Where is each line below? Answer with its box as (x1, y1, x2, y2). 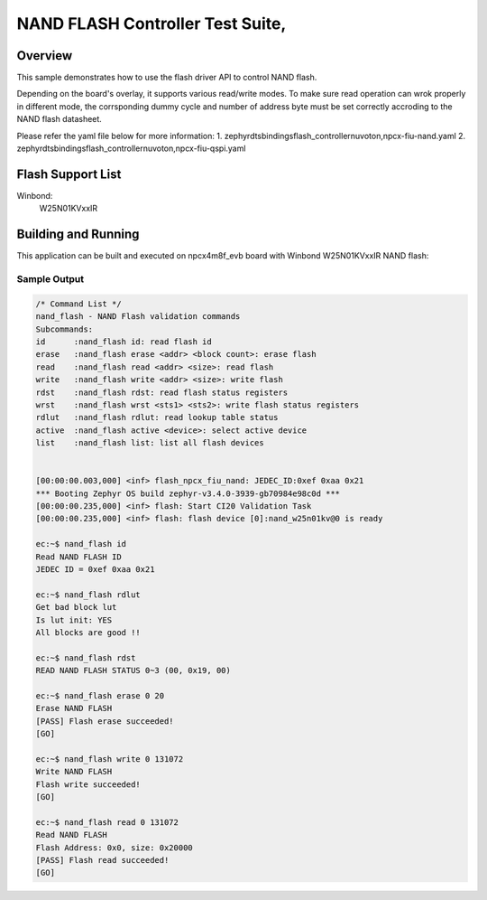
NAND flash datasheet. (16, 114, 103, 125)
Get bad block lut (35, 602, 117, 613)
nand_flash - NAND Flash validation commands (35, 312, 241, 322)
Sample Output (16, 272, 85, 285)
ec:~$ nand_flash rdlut (35, 589, 142, 600)
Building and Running (16, 227, 140, 242)
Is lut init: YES (35, 614, 113, 625)
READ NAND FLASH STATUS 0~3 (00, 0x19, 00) (35, 665, 232, 676)
